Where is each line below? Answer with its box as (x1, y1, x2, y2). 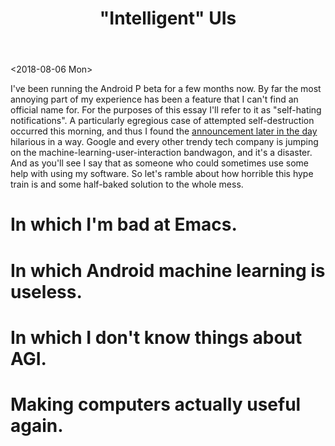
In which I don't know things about (10, 326, 303, 349)
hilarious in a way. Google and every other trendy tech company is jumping (10, 136, 319, 148)
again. (10, 414, 64, 437)
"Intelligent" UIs (99, 7, 237, 30)
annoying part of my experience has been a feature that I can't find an (10, 93, 299, 106)
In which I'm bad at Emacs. (10, 213, 238, 236)
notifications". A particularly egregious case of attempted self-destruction (10, 115, 315, 127)
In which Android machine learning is (10, 259, 326, 282)
